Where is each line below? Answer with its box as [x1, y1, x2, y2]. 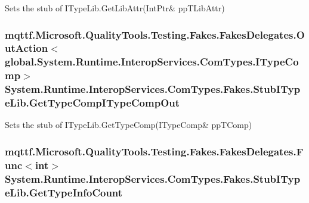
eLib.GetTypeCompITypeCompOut [5, 95, 180, 110]
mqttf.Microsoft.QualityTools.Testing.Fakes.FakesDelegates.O [5, 27, 305, 42]
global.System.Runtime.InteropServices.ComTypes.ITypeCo [5, 54, 299, 69]
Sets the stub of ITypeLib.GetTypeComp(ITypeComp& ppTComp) [5, 118, 252, 131]
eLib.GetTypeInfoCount [5, 185, 123, 199]
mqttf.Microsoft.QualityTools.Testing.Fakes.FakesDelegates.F [5, 143, 304, 158]
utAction [5, 40, 48, 55]
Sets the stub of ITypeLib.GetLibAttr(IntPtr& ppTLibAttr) [5, 2, 225, 14]
